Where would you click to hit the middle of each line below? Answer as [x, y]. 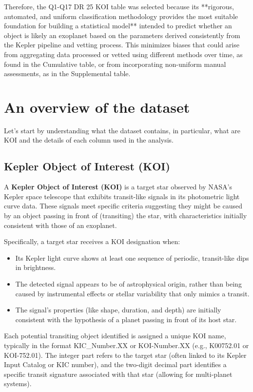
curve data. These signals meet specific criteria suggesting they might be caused [123, 206]
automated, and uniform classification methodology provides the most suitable [121, 16]
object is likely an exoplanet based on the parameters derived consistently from [122, 35]
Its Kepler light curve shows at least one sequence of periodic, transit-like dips [132, 258]
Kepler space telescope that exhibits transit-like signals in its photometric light [122, 196]
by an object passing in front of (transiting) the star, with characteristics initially [126, 216]
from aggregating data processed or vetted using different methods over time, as [123, 54]
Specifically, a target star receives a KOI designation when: [92, 241]
